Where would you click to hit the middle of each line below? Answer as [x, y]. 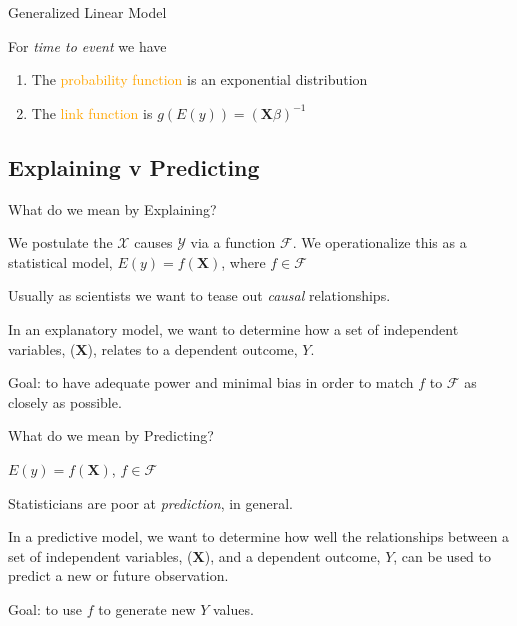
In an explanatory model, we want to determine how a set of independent [233, 328]
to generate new [147, 608]
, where [243, 261]
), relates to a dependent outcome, [192, 348]
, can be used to [442, 555]
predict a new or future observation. [118, 575]
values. [233, 608]
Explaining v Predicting [134, 166]
